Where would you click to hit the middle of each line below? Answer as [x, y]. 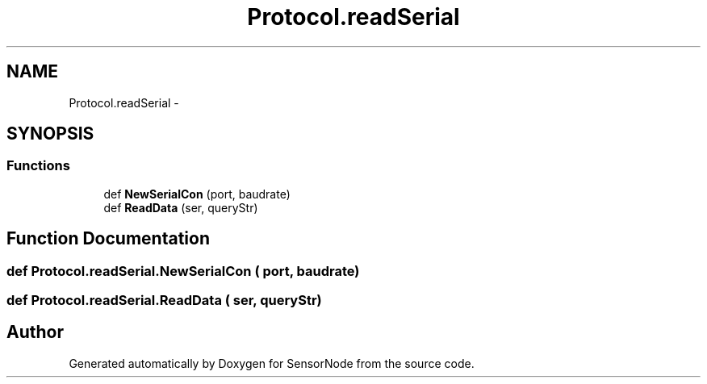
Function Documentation [108, 239]
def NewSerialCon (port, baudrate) [197, 194]
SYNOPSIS [50, 134]
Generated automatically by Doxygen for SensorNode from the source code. [272, 363]
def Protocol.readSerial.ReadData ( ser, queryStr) [164, 301]
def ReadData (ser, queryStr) [181, 207]
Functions [38, 166]
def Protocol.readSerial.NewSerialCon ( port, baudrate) [183, 271]
